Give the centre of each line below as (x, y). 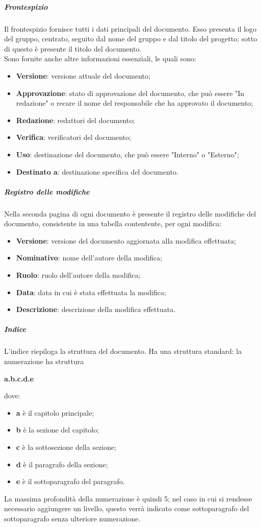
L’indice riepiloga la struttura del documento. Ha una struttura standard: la (123, 351)
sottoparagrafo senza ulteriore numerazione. (72, 518)
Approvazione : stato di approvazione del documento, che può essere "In (130, 93)
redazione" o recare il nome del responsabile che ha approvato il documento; (135, 103)
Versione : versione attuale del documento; (83, 75)
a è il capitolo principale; (55, 412)
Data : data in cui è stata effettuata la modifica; (91, 292)
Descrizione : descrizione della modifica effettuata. (96, 309)
